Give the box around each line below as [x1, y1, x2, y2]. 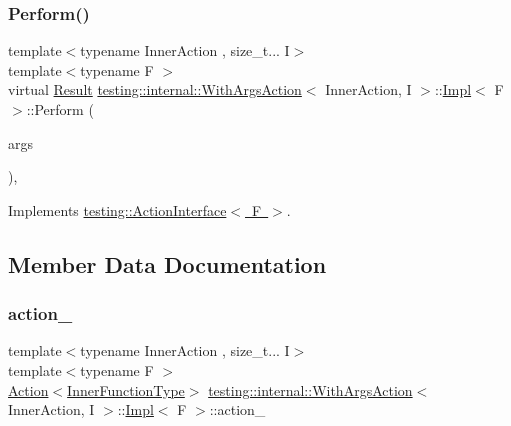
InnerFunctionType [67, 379, 185, 400]
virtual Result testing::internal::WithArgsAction [8, 79, 302, 100]
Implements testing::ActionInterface [8, 199, 227, 220]
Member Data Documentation [8, 248, 327, 279]
